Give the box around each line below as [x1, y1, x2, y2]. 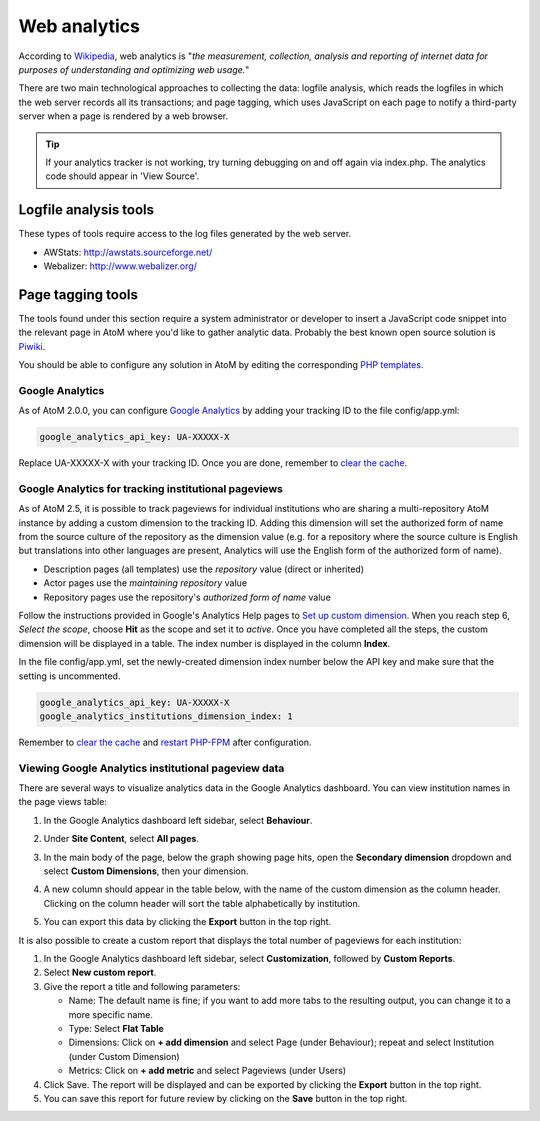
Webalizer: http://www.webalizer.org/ [43, 260, 197, 272]
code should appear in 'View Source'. [45, 170, 200, 182]
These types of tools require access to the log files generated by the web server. [18, 228, 352, 240]
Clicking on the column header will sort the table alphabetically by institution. [43, 897, 361, 909]
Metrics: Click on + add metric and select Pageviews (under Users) [68, 1065, 347, 1077]
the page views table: [18, 796, 107, 808]
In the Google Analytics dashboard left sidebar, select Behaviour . [43, 814, 313, 826]
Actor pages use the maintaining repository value [43, 577, 248, 589]
